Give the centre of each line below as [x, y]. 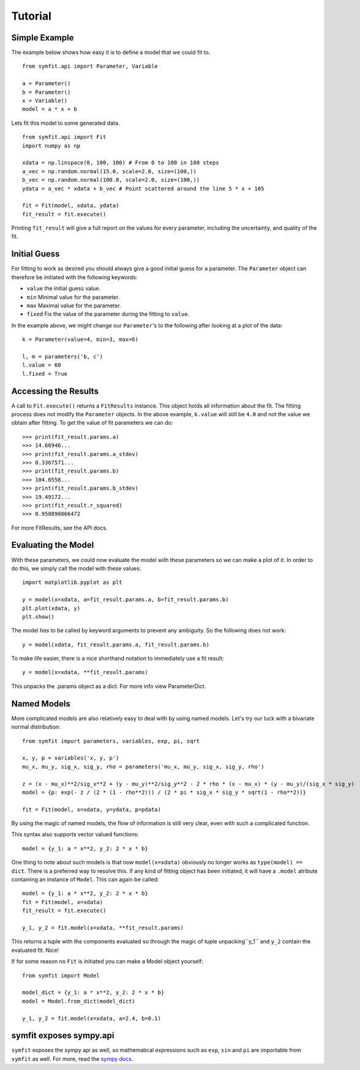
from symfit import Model [61, 975]
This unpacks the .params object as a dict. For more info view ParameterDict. [109, 686]
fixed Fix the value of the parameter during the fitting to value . [108, 314]
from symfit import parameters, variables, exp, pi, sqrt [111, 741]
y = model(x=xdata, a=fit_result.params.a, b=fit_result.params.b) [126, 600]
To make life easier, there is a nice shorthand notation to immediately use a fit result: [118, 659]
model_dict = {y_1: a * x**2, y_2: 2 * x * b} [93, 993]
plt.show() [39, 616]
